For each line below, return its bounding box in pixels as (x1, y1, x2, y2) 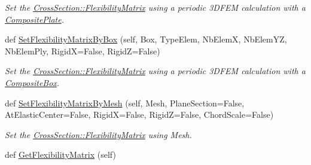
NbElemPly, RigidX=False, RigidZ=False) (5, 44, 160, 57)
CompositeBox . (5, 76, 60, 88)
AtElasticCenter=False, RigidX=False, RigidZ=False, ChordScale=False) (5, 108, 274, 121)
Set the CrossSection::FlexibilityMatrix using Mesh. (5, 128, 192, 140)
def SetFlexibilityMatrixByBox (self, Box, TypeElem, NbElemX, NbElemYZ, (5, 33, 287, 45)
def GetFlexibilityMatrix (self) (5, 148, 116, 161)
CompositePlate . (5, 13, 64, 25)
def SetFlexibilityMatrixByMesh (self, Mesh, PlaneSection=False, (5, 96, 245, 109)
